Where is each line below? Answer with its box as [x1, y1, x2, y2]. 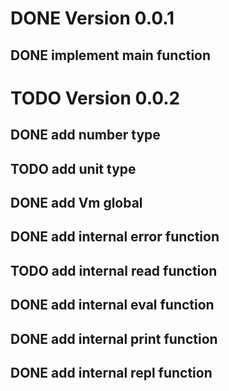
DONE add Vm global [10, 194, 143, 211]
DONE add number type [10, 127, 161, 144]
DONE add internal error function [10, 228, 220, 246]
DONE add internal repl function [10, 364, 213, 381]
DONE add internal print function [10, 330, 218, 347]
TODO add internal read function [10, 262, 218, 279]
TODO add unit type [10, 160, 137, 177]
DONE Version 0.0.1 [10, 7, 175, 30]
